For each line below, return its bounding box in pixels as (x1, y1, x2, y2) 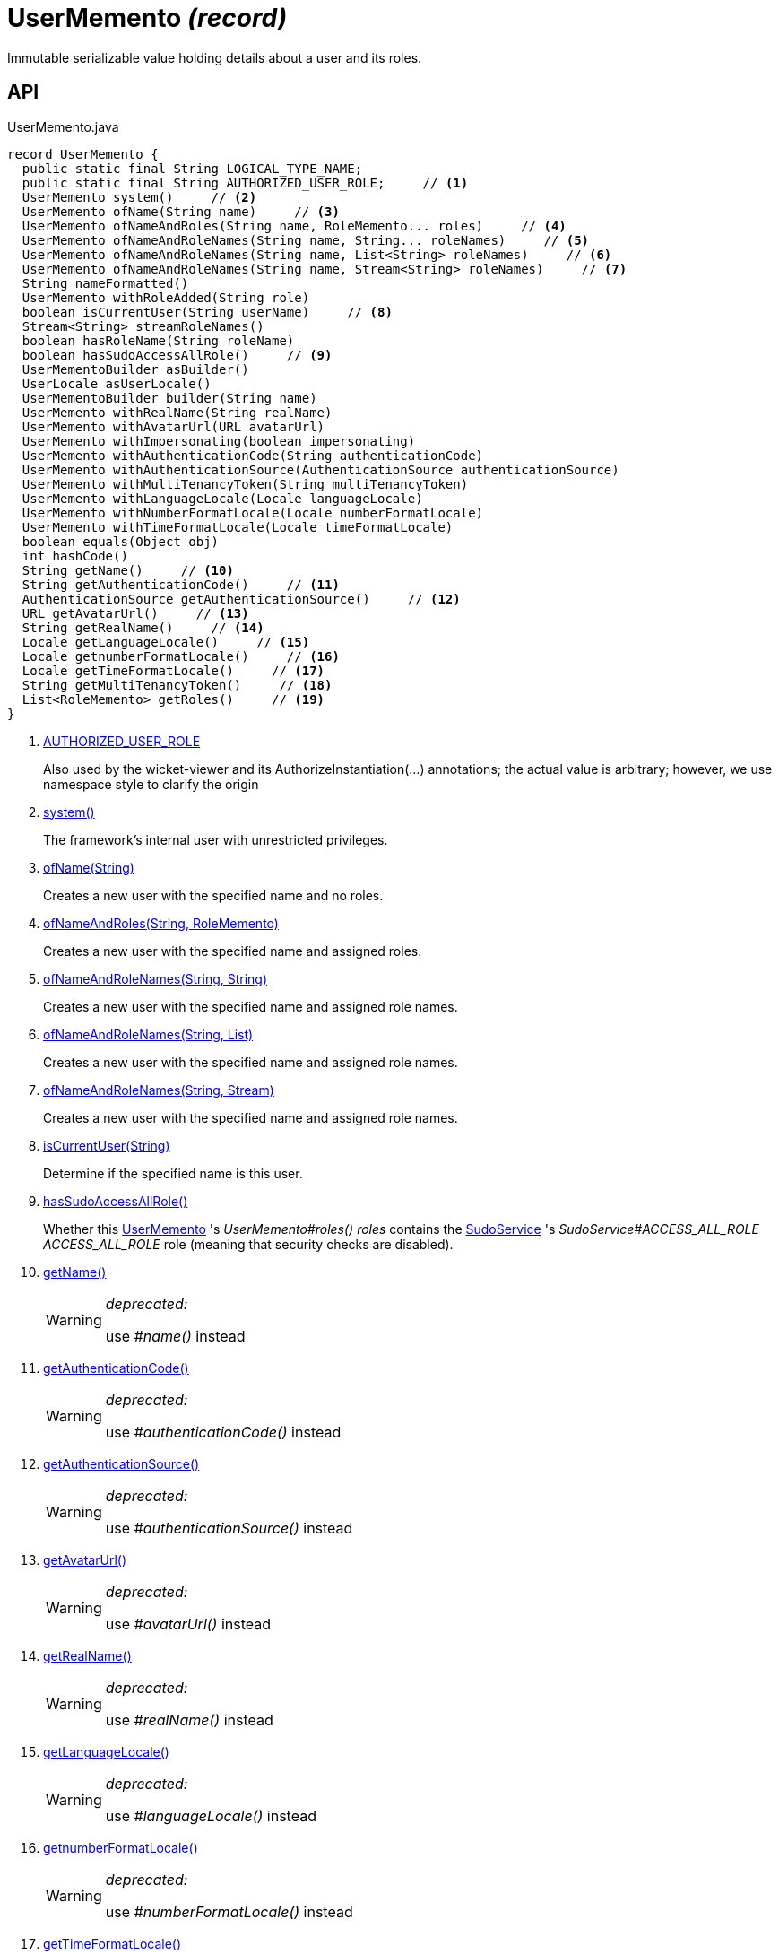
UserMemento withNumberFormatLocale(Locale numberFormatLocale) (22, 505, 484, 520)
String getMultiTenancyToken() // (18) (22, 677, 333, 692)
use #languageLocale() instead (105, 1806, 316, 1825)
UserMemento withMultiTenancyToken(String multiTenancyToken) (22, 476, 469, 491)
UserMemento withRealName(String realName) (22, 404, 333, 420)
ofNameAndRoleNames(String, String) (43, 970, 268, 986)
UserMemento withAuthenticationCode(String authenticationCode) (22, 447, 484, 463)
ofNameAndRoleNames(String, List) (43, 1026, 254, 1042)
